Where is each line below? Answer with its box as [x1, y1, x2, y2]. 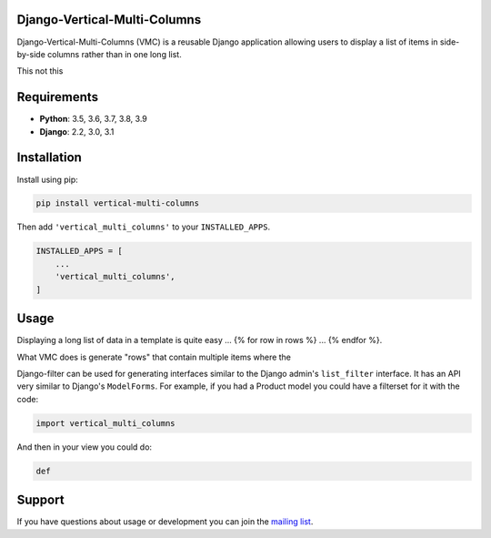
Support [16, 492, 65, 508]
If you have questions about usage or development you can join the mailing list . [16, 516, 314, 527]
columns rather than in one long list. [46, 48, 182, 59]
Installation [16, 150, 82, 166]
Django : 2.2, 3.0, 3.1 [39, 126, 115, 137]
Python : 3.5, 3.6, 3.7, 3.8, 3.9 [39, 114, 147, 125]
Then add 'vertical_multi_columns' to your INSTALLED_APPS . [16, 221, 271, 232]
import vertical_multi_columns [35, 418, 176, 428]
